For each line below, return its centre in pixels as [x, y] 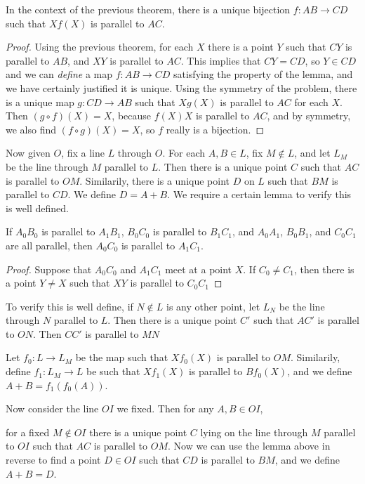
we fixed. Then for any [165, 408]
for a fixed [28, 432]
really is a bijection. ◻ [215, 129]
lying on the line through [254, 432]
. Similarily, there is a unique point [154, 180]
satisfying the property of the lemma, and [263, 74]
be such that [113, 371]
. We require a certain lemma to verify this [259, 194]
